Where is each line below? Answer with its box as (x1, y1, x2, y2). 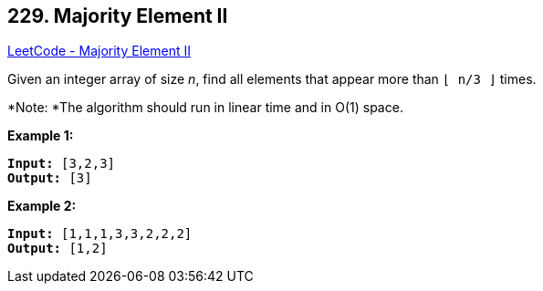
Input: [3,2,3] (7, 156, 116, 171)
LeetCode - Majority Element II (7, 43, 191, 59)
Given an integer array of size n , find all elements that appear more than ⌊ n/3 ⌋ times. (7, 71, 537, 88)
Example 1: (7, 128, 74, 144)
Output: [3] (7, 171, 92, 186)
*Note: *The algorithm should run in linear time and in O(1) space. (7, 99, 403, 116)
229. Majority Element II (7, 5, 228, 27)
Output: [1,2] (7, 241, 108, 256)
